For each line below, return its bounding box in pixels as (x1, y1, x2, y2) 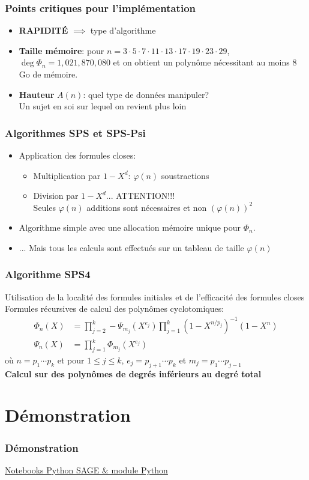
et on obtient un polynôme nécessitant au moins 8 (113, 56, 297, 68)
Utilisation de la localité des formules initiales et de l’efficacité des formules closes (5, 290, 305, 303)
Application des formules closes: (19, 149, 136, 161)
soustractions (161, 169, 209, 181)
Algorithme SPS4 (5, 267, 91, 282)
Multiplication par (33, 169, 101, 181)
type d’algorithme (90, 24, 156, 37)
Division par (33, 189, 79, 202)
